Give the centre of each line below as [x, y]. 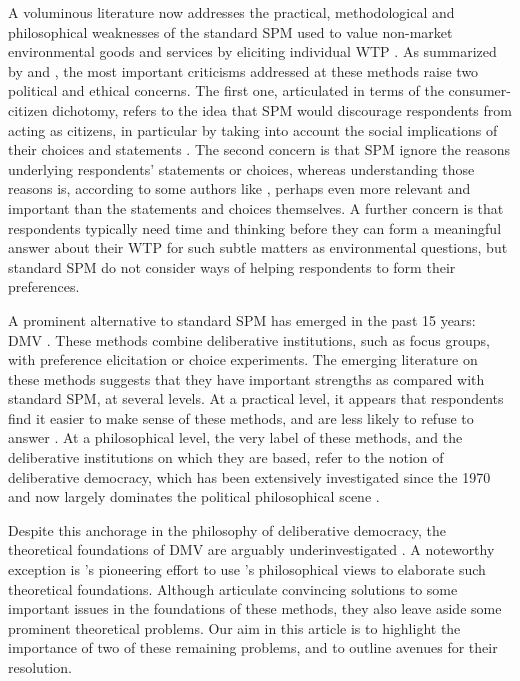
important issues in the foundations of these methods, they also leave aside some [255, 608]
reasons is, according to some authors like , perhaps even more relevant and [239, 188]
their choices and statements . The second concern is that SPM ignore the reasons [259, 149]
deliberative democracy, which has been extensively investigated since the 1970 [249, 476]
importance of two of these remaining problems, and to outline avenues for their [253, 647]
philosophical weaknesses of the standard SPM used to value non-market [230, 31]
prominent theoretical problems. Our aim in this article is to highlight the [234, 627]
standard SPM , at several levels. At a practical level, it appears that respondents [256, 398]
